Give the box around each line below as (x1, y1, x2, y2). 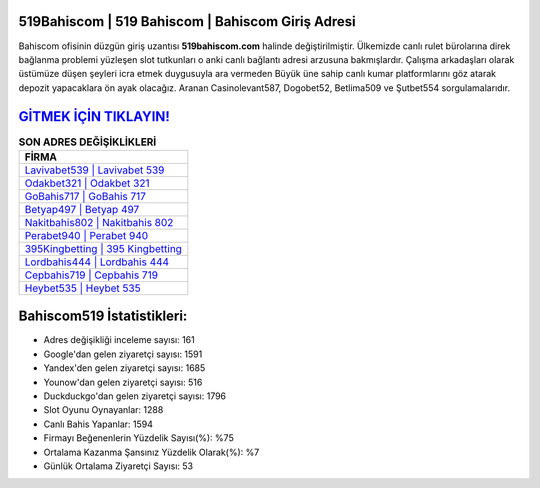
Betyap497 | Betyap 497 (24, 202, 140, 216)
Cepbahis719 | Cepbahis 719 (24, 268, 159, 282)
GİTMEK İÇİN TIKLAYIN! (18, 108, 170, 125)
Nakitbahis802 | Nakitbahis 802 (24, 215, 174, 229)
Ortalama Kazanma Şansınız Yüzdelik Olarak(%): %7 (43, 446, 260, 458)
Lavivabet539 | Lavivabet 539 (24, 163, 165, 177)
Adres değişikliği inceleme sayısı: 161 (43, 334, 195, 346)
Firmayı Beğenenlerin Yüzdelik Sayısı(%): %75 (43, 432, 234, 444)
